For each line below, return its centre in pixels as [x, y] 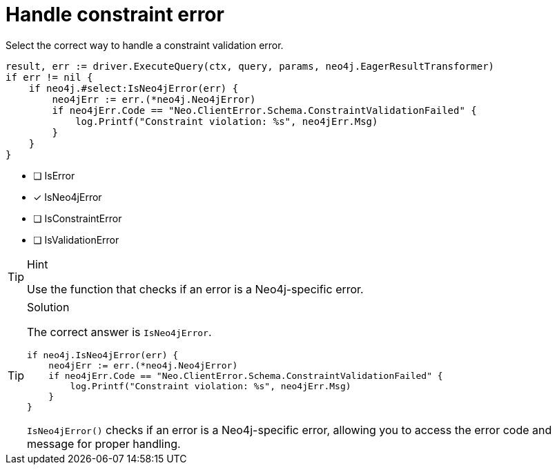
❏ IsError [54, 175]
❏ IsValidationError [76, 239]
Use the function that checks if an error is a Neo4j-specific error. [195, 289]
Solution [48, 307]
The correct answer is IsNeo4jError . [119, 332]
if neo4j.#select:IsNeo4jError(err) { [134, 88]
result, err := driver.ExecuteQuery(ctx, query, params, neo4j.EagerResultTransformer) [250, 66]
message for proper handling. [104, 443]
